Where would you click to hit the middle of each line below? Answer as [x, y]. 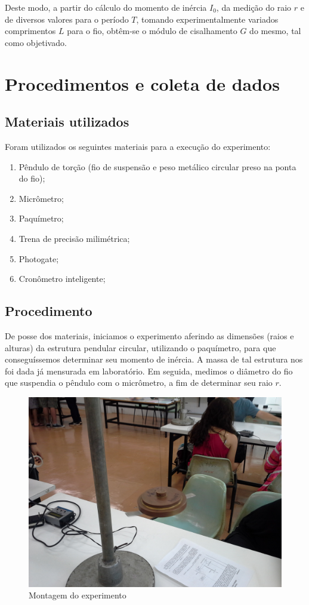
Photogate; [39, 258]
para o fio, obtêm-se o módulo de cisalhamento [152, 31]
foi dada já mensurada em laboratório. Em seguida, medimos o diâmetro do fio [149, 371]
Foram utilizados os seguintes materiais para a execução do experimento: [138, 146]
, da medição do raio [254, 7]
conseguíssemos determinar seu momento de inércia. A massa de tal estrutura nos [154, 359]
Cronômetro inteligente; [62, 279]
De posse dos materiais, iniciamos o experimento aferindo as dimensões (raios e [149, 335]
